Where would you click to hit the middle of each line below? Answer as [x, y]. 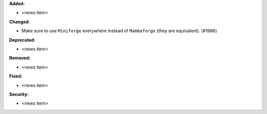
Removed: [20, 58]
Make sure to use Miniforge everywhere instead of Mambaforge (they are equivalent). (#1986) [119, 31]
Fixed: [16, 76]
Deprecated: [22, 40]
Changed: [20, 22]
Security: [19, 94]
